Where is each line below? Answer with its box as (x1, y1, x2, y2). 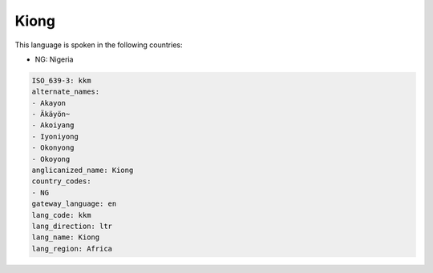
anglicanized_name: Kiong (31, 166, 134, 175)
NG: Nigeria (34, 54, 74, 64)
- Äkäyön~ (31, 110, 71, 119)
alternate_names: (31, 87, 100, 96)
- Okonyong (31, 143, 75, 152)
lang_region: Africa (31, 244, 112, 253)
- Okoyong (31, 155, 71, 163)
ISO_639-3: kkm (31, 76, 91, 85)
